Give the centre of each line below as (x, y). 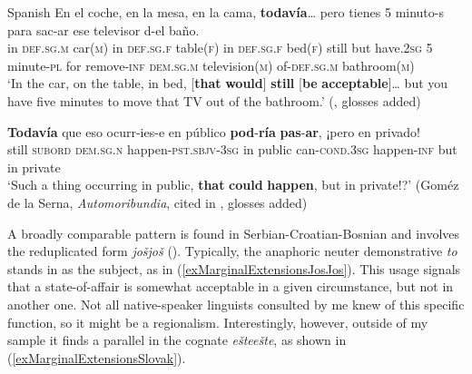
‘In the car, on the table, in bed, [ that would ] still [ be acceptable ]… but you (228, 83)
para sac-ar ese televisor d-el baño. (103, 30)
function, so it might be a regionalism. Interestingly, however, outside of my (218, 322)
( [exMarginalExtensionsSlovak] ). (97, 357)
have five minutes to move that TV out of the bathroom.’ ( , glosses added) (214, 100)
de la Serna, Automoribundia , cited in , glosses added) (157, 202)
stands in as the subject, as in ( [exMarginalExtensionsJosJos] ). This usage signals (234, 268)
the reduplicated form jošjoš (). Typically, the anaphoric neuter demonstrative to (232, 251)
